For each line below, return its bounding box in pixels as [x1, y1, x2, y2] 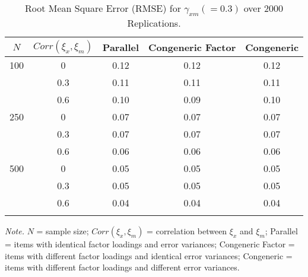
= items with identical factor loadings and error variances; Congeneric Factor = [5, 238, 295, 250]
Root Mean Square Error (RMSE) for [25, 1, 181, 15]
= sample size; [36, 225, 89, 237]
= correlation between [147, 225, 227, 237]
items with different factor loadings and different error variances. [5, 261, 240, 273]
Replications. [127, 16, 181, 30]
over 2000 [243, 1, 284, 15]
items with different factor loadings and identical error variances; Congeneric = [5, 249, 293, 262]
